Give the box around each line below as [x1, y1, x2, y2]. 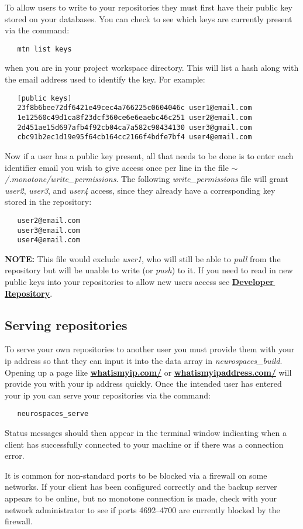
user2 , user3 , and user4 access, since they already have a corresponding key [5, 184, 276, 196]
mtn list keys [17, 44, 72, 53]
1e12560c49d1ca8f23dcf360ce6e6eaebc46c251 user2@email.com [17, 113, 252, 122]
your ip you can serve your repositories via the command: [5, 389, 211, 401]
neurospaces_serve [17, 410, 89, 418]
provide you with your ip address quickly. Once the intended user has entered [5, 377, 282, 390]
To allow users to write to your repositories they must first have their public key [5, 1, 292, 13]
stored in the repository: [5, 195, 92, 208]
